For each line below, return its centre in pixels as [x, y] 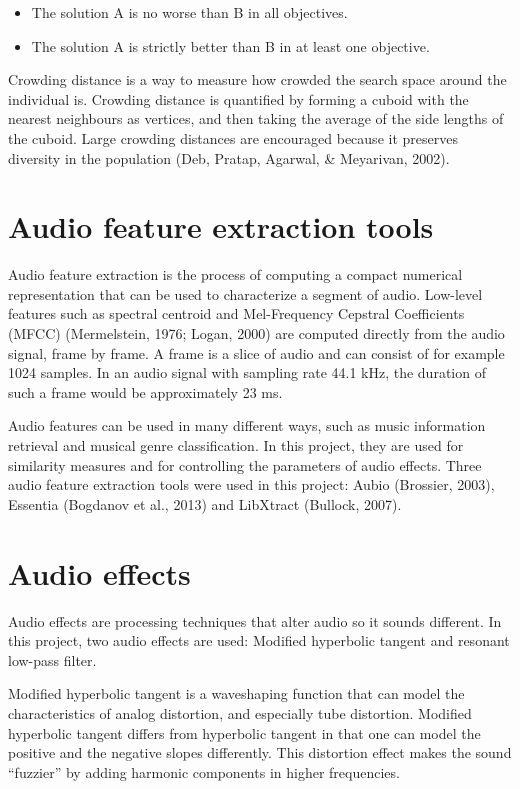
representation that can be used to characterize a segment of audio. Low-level [245, 293]
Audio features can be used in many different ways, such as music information [247, 425]
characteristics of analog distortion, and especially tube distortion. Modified [240, 712]
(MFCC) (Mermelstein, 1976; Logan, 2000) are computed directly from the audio [256, 333]
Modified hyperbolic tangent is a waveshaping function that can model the [236, 693]
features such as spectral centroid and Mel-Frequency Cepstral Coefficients [236, 313]
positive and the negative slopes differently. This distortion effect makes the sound [260, 752]
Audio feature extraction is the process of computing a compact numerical [235, 274]
